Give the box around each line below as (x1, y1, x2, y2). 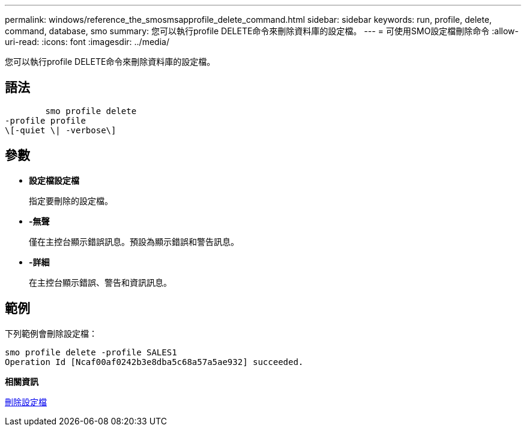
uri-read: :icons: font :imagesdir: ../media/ (5, 37, 169, 47)
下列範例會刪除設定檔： (5, 328, 97, 339)
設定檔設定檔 (29, 175, 79, 185)
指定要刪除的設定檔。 (29, 195, 113, 206)
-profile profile (5, 115, 86, 125)
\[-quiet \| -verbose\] (5, 125, 116, 135)
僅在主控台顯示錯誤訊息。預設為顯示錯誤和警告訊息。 (29, 236, 239, 247)
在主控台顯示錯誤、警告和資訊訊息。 (29, 277, 172, 288)
